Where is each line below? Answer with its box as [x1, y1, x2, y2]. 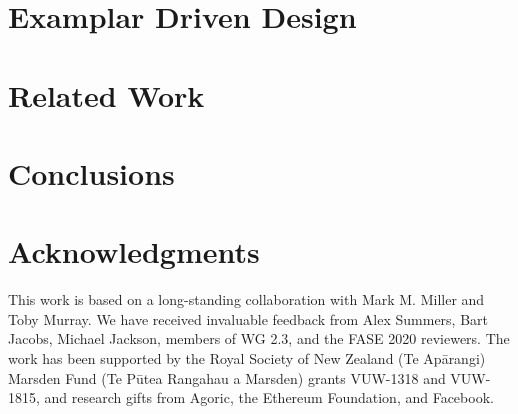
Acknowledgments [8, 231, 260, 272]
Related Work [8, 74, 205, 115]
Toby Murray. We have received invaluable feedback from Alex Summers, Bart [8, 308, 489, 329]
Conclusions [8, 152, 175, 193]
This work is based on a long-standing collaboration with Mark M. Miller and [8, 289, 485, 310]
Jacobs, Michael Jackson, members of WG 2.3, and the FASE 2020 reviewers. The [8, 328, 510, 349]
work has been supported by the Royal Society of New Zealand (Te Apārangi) [8, 348, 486, 369]
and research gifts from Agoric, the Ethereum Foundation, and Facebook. [44, 387, 494, 408]
